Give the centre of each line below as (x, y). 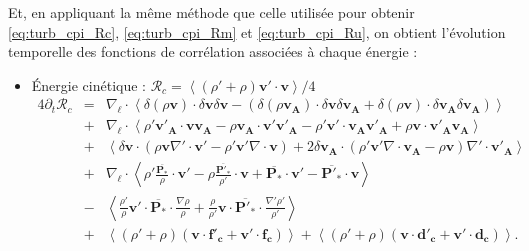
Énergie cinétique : (88, 84)
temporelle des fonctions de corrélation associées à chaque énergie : (213, 51)
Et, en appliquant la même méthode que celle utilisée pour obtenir (211, 12)
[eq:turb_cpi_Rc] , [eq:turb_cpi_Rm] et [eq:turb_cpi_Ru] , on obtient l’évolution (257, 31)
